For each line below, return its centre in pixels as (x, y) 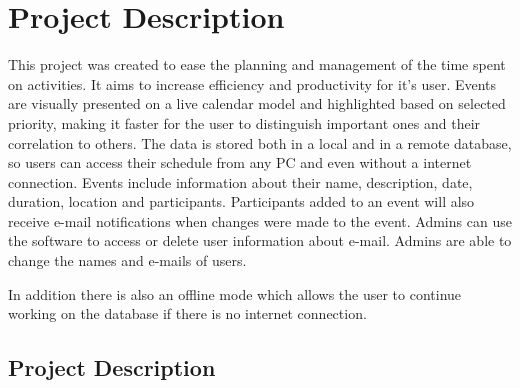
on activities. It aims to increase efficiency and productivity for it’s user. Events (252, 83)
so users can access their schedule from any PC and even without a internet (240, 162)
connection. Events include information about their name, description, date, (240, 181)
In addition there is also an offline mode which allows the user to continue (235, 293)
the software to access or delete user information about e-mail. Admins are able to (260, 240)
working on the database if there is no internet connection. (187, 313)
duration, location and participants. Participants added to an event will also (241, 201)
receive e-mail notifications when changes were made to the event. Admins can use (260, 220)
